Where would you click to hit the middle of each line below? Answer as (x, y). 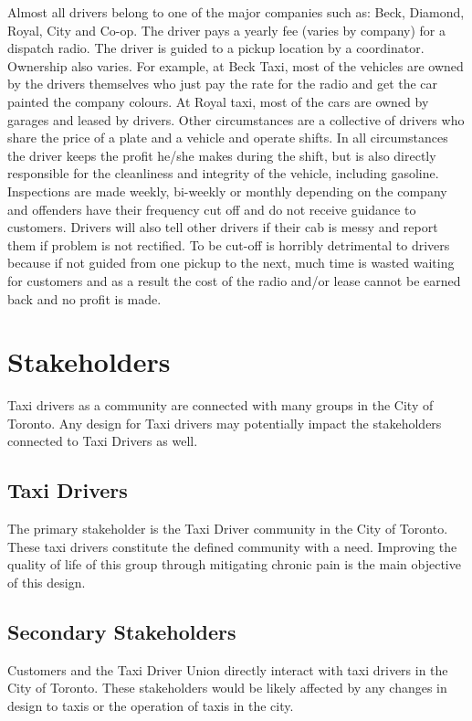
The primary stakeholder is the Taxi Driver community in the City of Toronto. (228, 529)
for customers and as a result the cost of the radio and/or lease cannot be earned (234, 280)
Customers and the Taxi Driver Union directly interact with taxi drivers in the (228, 669)
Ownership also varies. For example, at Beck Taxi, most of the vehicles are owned (236, 65)
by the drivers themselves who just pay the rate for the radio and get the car (223, 84)
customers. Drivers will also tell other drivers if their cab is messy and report (223, 227)
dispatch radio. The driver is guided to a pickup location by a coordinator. (216, 48)
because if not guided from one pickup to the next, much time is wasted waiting (231, 263)
